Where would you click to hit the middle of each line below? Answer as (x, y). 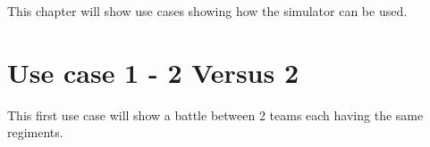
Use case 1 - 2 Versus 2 (153, 72)
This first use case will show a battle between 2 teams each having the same (215, 114)
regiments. (35, 132)
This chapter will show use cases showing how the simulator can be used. (207, 11)
